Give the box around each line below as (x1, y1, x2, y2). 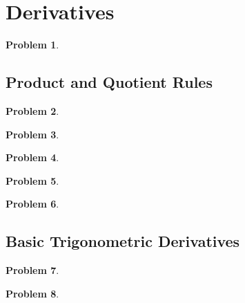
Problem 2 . (6, 103, 59, 118)
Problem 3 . (6, 127, 59, 141)
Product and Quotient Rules (6, 71, 213, 93)
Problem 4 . (6, 150, 59, 165)
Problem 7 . (6, 263, 59, 277)
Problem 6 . (6, 196, 59, 211)
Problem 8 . (6, 286, 59, 300)
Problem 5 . (6, 173, 59, 187)
